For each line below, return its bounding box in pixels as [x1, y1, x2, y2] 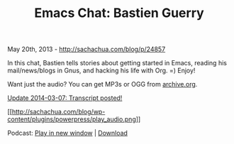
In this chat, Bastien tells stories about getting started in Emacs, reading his [7, 59, 227, 67]
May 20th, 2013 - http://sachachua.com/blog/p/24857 [7, 45, 166, 54]
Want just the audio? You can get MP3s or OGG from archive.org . [7, 80, 198, 89]
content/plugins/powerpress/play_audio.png [7, 115, 136, 123]
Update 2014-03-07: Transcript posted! [7, 94, 123, 102]
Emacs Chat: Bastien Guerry [34, 5, 204, 21]
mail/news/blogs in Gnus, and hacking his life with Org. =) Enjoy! [7, 66, 196, 75]
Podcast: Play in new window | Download [7, 129, 128, 138]
